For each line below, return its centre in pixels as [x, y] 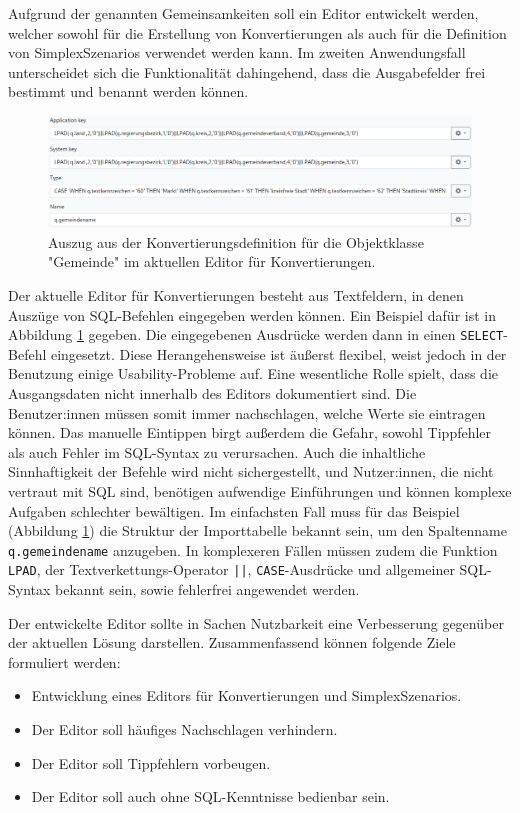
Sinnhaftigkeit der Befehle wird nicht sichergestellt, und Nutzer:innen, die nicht [251, 471]
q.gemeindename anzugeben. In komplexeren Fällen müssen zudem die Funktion [253, 549]
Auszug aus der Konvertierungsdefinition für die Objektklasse [236, 241]
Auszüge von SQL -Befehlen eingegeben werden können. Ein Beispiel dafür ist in [252, 314]
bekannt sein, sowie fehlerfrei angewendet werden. [207, 589]
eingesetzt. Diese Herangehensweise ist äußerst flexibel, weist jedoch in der [278, 353]
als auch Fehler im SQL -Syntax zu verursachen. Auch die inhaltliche [217, 451]
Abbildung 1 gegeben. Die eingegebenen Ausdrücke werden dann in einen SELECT [256, 334]
